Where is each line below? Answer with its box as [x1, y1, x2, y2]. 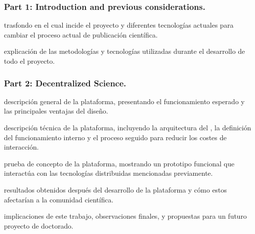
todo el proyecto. [4, 56, 55, 66]
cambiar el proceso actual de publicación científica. [4, 29, 158, 39]
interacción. [4, 142, 39, 152]
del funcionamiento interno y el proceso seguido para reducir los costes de [4, 132, 227, 142]
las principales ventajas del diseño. [4, 106, 108, 116]
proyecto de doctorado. [4, 220, 74, 231]
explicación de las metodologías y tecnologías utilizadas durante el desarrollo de [4, 46, 245, 56]
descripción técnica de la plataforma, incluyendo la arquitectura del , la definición [4, 122, 251, 132]
